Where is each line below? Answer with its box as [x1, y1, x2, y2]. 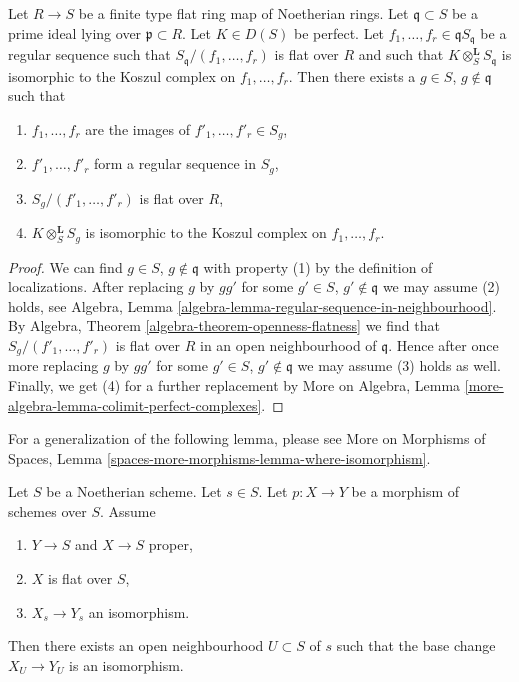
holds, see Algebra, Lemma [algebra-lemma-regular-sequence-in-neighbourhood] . [8, 295, 497, 316]
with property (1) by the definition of [203, 256, 433, 277]
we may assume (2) [382, 276, 501, 297]
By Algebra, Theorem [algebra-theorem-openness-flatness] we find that [8, 315, 440, 336]
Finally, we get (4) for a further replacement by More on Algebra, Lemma [8, 374, 461, 395]
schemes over [8, 500, 87, 521]
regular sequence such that [8, 44, 171, 65]
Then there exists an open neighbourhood [8, 635, 264, 656]
